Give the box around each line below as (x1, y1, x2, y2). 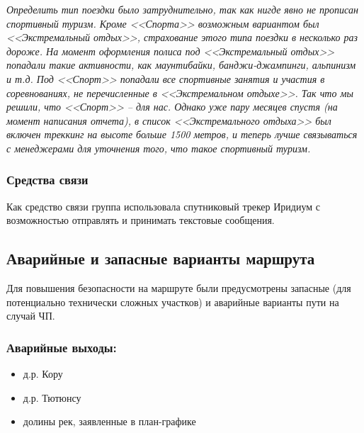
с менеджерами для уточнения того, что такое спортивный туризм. (6, 140, 311, 155)
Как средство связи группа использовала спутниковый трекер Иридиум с (6, 198, 321, 213)
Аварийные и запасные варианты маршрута (6, 247, 315, 269)
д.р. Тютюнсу (23, 390, 81, 405)
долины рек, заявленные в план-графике (23, 414, 196, 429)
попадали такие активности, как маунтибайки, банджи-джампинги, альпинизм (6, 57, 356, 72)
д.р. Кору (23, 366, 63, 381)
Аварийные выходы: (6, 338, 117, 356)
